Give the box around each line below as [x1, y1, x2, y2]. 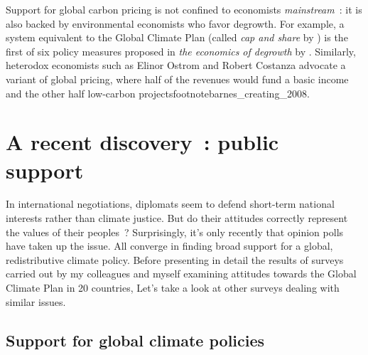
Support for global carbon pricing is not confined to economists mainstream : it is [6, 2, 362, 16]
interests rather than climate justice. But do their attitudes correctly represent [6, 211, 348, 226]
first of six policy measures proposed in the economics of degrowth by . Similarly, [6, 43, 356, 58]
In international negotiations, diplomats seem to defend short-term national [6, 196, 335, 211]
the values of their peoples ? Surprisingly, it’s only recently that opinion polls [6, 224, 344, 239]
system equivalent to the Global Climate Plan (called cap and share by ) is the [6, 30, 348, 45]
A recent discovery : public [6, 127, 279, 157]
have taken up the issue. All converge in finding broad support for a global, [6, 238, 333, 253]
